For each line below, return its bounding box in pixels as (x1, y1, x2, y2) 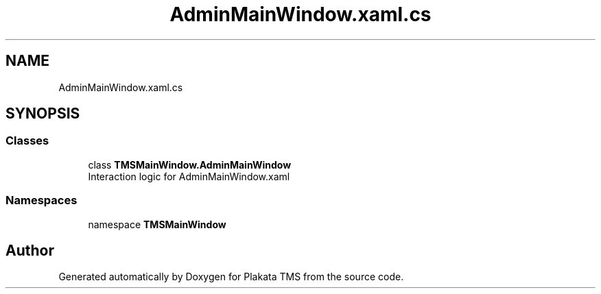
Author (5, 241, 54, 259)
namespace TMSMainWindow (88, 218, 226, 230)
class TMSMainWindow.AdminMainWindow (88, 158, 292, 171)
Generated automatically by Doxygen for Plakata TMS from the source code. (58, 271, 404, 283)
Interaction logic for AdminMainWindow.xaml (88, 170, 290, 182)
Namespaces (5, 193, 78, 208)
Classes (5, 134, 49, 148)
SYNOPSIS (5, 105, 80, 123)
